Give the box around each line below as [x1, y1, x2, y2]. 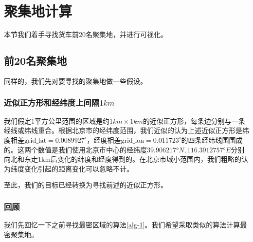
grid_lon [121, 137, 145, 144]
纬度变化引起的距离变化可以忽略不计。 [10, 163, 133, 173]
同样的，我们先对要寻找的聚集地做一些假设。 [4, 75, 147, 86]
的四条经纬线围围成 [181, 134, 243, 145]
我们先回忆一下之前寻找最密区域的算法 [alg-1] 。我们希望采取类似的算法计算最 [4, 220, 247, 230]
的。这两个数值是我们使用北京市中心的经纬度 [4, 144, 147, 154]
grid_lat [24, 137, 47, 144]
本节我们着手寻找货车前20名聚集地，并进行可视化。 [4, 29, 167, 39]
